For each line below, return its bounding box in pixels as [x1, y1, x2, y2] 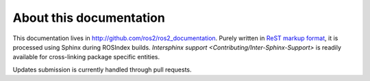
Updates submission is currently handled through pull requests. [12, 65, 192, 74]
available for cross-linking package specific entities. [12, 53, 160, 61]
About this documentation [12, 10, 166, 25]
